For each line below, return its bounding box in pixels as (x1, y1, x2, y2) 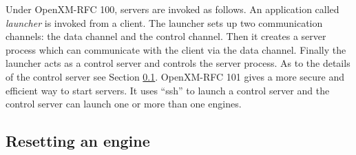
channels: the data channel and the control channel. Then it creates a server (6, 29, 326, 43)
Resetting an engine (6, 130, 150, 152)
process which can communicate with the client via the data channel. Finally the (6, 42, 346, 56)
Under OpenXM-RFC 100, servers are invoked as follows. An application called (6, 2, 339, 16)
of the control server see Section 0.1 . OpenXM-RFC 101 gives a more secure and (6, 69, 345, 83)
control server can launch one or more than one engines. (6, 96, 242, 111)
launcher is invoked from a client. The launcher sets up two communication (6, 15, 323, 30)
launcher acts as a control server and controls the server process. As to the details (6, 56, 350, 70)
